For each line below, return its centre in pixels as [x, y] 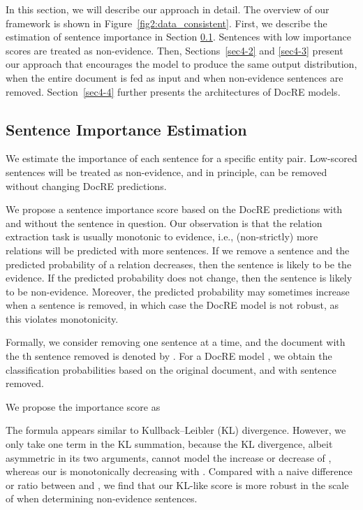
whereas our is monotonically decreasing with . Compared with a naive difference [179, 471]
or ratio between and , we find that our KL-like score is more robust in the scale [177, 484]
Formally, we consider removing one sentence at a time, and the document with [176, 342]
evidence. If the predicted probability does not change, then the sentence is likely [179, 278]
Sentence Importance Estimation [126, 129]
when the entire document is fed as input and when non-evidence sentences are [175, 77]
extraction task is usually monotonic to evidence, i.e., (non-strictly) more [162, 236]
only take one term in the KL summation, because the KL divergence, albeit [169, 444]
